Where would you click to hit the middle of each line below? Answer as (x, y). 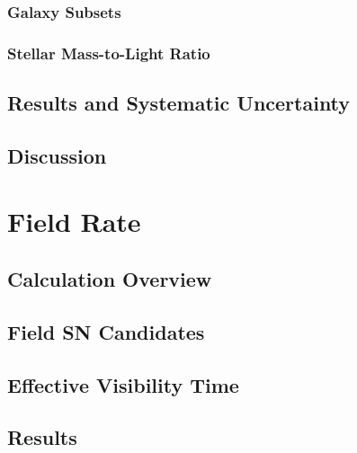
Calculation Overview (110, 279)
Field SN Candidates (106, 331)
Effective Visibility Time (123, 384)
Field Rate (74, 222)
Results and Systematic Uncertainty (179, 103)
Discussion (57, 155)
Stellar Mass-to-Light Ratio (109, 53)
